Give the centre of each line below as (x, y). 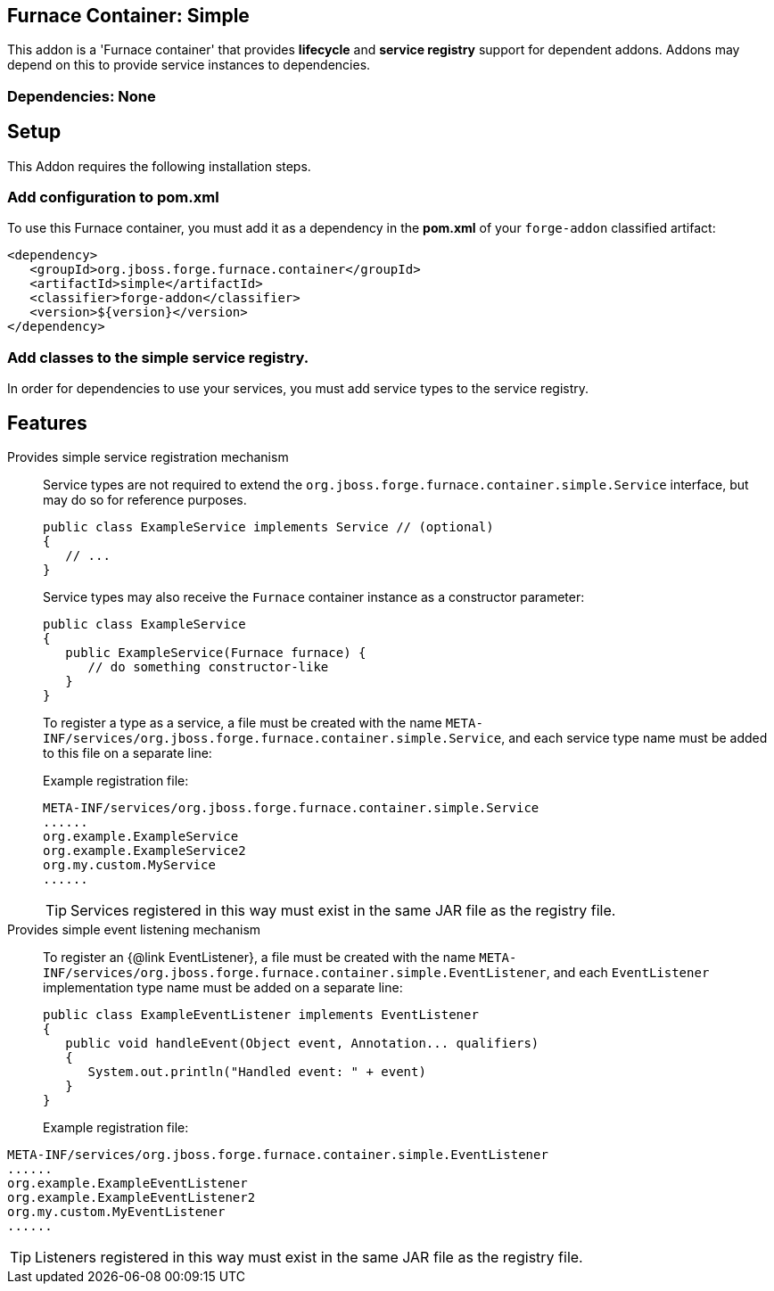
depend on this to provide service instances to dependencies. (189, 65)
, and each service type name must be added (634, 737)
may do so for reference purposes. (145, 499)
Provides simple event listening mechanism (134, 929)
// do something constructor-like (208, 666)
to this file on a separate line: (128, 752)
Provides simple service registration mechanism (148, 456)
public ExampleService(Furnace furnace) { (216, 652)
